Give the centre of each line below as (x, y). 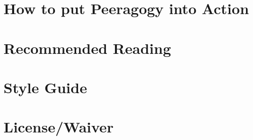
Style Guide (45, 87)
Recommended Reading (87, 48)
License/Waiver (59, 127)
